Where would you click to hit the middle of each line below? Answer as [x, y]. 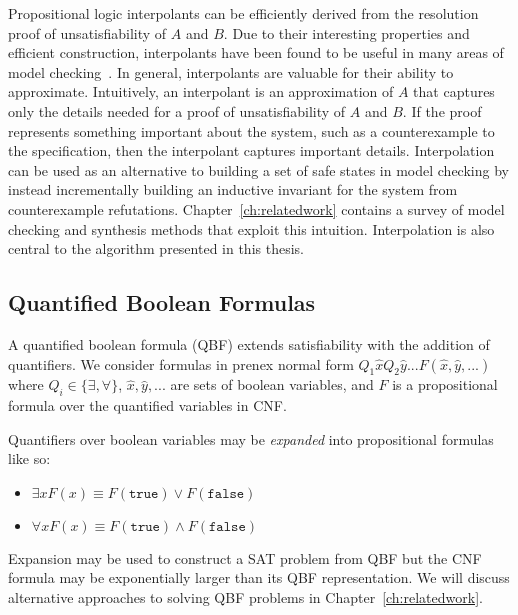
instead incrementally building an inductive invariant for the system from [233, 189]
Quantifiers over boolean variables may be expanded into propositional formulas [251, 438]
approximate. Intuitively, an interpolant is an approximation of [201, 91]
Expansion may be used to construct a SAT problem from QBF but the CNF [245, 557]
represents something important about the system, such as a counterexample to [251, 130]
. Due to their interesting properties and [346, 32]
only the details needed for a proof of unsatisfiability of [177, 110]
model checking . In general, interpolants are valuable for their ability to [231, 71]
